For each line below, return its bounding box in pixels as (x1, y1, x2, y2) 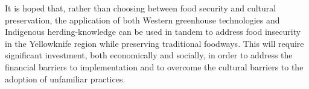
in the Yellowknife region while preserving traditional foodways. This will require (5, 37, 304, 49)
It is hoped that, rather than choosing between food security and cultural (5, 2, 276, 14)
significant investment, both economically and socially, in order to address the (5, 49, 293, 61)
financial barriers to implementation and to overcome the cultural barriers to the (5, 60, 304, 73)
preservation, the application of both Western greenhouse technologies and (5, 13, 280, 26)
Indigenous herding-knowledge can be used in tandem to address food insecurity (5, 25, 301, 38)
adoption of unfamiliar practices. (5, 72, 126, 85)
